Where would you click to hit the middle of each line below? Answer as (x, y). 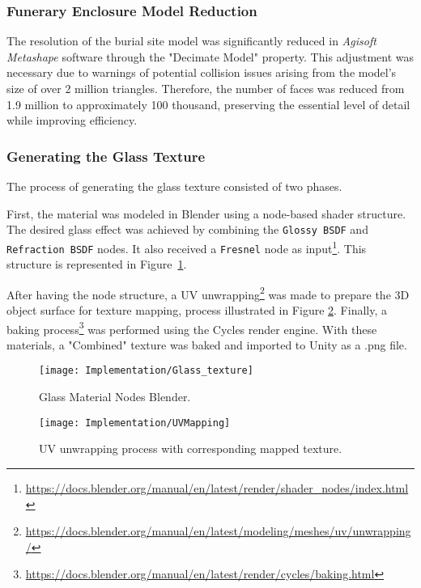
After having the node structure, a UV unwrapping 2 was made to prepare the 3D (208, 293)
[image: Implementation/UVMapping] (135, 423)
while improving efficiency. (72, 120)
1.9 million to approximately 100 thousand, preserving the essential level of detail (208, 104)
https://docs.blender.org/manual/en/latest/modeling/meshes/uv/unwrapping (218, 531)
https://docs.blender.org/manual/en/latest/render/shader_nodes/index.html (217, 487)
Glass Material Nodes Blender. (115, 397)
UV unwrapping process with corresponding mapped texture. (191, 448)
